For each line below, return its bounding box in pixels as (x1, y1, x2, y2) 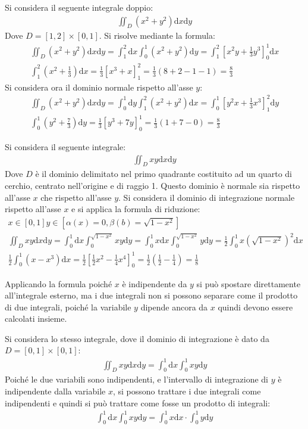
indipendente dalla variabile (5, 384, 106, 397)
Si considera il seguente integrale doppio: (5, 1, 153, 13)
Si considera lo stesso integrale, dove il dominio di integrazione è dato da (5, 332, 269, 344)
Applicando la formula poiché (5, 277, 112, 290)
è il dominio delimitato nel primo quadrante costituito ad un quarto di (35, 167, 292, 180)
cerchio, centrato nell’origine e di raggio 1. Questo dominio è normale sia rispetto (5, 179, 300, 191)
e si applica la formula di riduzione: (71, 203, 200, 215)
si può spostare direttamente (196, 277, 301, 290)
